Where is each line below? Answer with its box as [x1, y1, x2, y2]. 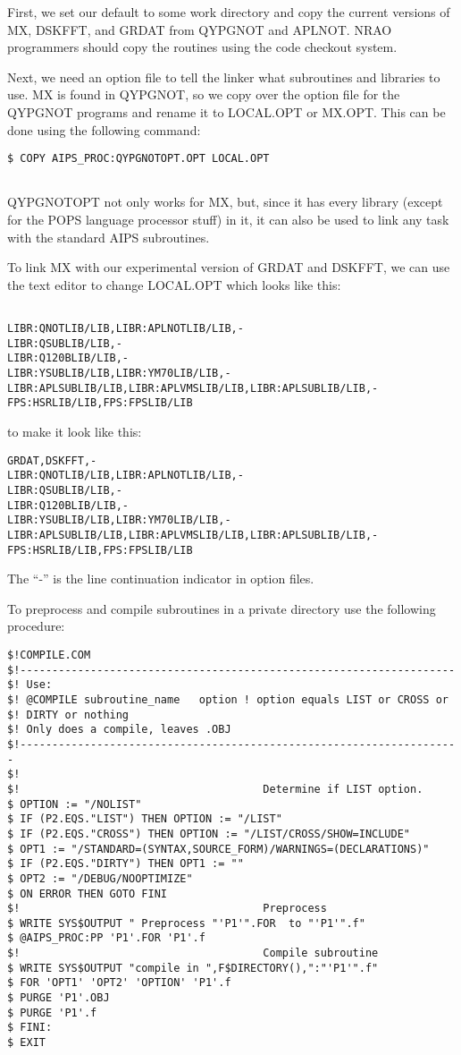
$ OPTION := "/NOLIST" [7, 797, 142, 811]
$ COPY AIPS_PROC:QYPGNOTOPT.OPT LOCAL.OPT [7, 152, 270, 166]
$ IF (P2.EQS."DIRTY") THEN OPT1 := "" [7, 857, 244, 871]
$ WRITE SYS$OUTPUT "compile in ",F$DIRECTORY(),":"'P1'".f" [7, 961, 379, 974]
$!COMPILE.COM [7, 649, 91, 661]
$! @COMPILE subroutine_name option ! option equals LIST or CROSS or [7, 693, 448, 706]
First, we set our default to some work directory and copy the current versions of [7, 3, 450, 21]
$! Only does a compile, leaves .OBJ [7, 723, 231, 736]
